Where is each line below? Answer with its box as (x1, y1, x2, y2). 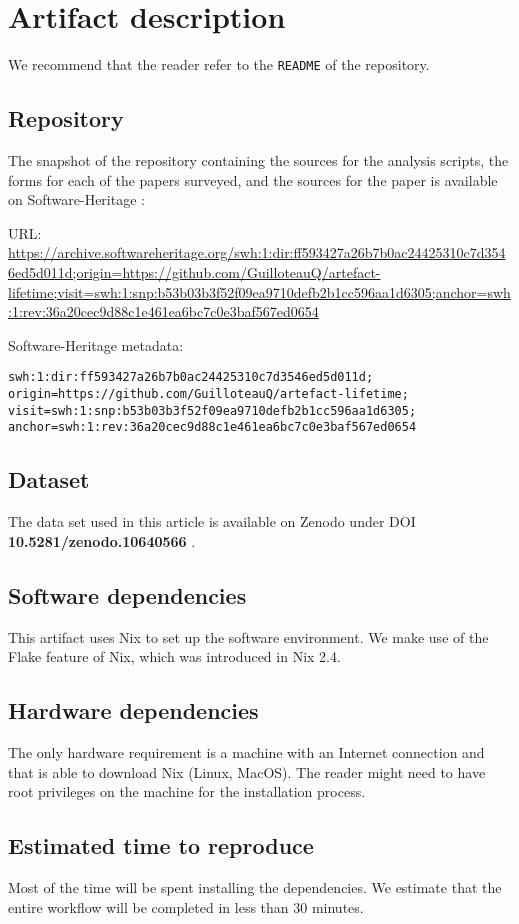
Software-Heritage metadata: (8, 334, 184, 355)
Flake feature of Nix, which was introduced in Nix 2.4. (8, 646, 341, 667)
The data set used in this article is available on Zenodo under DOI (8, 511, 416, 532)
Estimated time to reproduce (8, 830, 314, 861)
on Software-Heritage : (8, 189, 145, 210)
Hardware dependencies (8, 695, 259, 726)
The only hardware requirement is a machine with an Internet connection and (8, 741, 485, 762)
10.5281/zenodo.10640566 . (8, 530, 196, 551)
